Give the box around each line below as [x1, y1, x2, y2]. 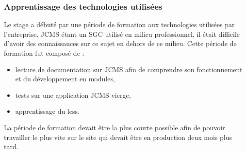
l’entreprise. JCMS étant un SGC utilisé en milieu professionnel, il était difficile [4, 29, 240, 39]
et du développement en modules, [15, 74, 115, 84]
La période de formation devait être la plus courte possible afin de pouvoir [4, 122, 225, 132]
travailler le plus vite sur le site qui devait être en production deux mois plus [4, 132, 232, 142]
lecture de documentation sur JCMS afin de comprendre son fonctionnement [15, 64, 243, 74]
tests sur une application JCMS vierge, [15, 90, 131, 100]
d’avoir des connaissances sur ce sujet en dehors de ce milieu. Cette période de [4, 38, 237, 48]
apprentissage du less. [15, 106, 80, 116]
